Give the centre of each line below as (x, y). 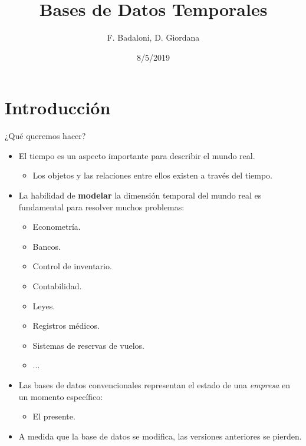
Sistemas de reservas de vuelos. (89, 345)
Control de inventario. (72, 266)
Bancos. (47, 246)
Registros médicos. (66, 326)
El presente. (54, 416)
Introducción (58, 108)
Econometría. (57, 227)
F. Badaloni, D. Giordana (153, 37)
